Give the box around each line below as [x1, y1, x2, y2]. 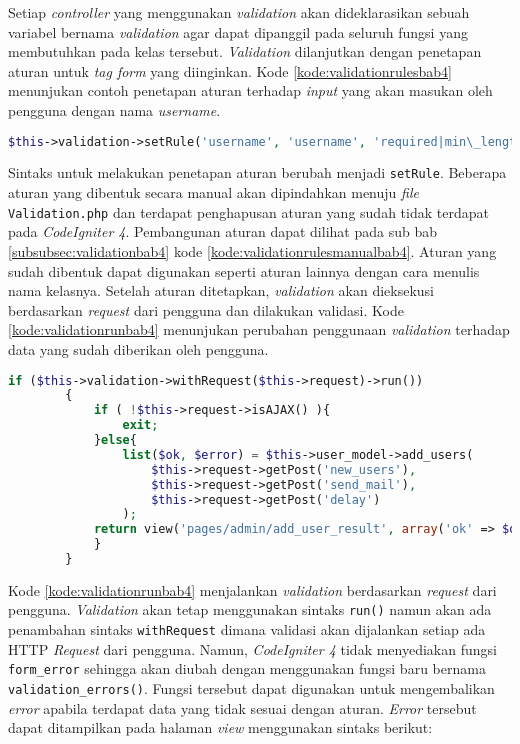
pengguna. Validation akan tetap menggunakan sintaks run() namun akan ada [8, 599, 492, 620]
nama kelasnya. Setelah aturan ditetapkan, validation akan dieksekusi [8, 280, 435, 301]
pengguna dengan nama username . [8, 99, 221, 120]
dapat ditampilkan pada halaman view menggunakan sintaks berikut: [8, 717, 433, 738]
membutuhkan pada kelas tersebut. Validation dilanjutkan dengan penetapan [8, 41, 482, 62]
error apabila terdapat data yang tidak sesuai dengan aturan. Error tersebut [8, 697, 477, 718]
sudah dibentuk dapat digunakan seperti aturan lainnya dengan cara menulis [8, 260, 480, 281]
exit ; [122, 418, 159, 433]
